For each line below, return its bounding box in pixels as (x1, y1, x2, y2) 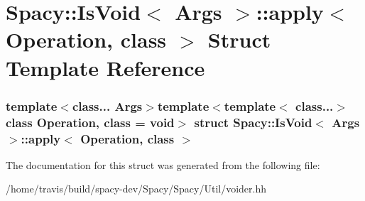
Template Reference (6, 53, 205, 82)
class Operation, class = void (6, 113, 175, 131)
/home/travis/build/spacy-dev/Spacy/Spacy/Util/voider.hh (6, 181, 267, 196)
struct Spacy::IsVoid (194, 113, 312, 131)
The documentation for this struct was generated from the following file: (6, 157, 320, 172)
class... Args (72, 97, 143, 114)
